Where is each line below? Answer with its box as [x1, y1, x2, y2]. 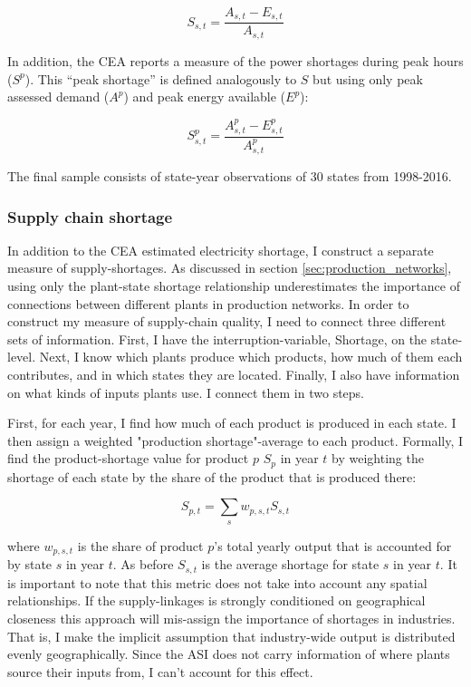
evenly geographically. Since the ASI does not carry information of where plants [7, 644, 450, 663]
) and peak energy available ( [123, 87, 286, 106]
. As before [112, 555, 174, 574]
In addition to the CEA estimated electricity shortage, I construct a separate [7, 240, 434, 259]
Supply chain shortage [7, 205, 173, 227]
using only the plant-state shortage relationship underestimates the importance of [7, 276, 460, 295]
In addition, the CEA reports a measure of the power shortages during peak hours [7, 51, 464, 70]
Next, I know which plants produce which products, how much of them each [39, 347, 463, 366]
